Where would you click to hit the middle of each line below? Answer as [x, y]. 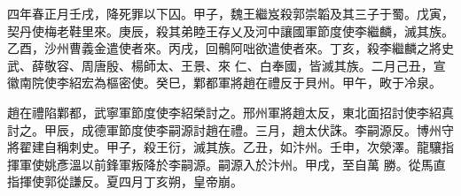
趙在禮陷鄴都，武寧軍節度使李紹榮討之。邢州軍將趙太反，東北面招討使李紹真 [230, 112]
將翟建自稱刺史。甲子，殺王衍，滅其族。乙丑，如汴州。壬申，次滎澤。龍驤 [224, 147]
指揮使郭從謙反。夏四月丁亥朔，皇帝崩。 [125, 181]
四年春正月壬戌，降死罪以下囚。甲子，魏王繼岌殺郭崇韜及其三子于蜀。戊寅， [230, 13]
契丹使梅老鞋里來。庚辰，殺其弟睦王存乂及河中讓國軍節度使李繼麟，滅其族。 [230, 30]
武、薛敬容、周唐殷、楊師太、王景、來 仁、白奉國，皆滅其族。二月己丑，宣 [227, 65]
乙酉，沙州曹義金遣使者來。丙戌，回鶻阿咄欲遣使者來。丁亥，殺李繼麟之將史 [230, 48]
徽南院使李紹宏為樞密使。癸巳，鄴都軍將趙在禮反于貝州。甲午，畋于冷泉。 [224, 83]
